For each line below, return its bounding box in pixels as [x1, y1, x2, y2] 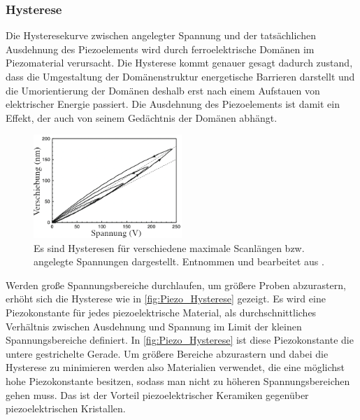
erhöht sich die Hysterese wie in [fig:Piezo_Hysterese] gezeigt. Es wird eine [6, 291, 326, 306]
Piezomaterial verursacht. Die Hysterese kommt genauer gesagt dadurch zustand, [6, 55, 353, 70]
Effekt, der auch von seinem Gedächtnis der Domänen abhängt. [6, 110, 278, 125]
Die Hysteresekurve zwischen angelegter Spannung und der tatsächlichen [6, 28, 316, 43]
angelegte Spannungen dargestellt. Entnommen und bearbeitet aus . [34, 254, 324, 269]
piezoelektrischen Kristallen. [6, 401, 126, 416]
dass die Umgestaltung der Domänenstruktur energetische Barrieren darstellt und [6, 69, 355, 83]
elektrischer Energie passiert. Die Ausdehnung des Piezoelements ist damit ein [6, 97, 340, 111]
